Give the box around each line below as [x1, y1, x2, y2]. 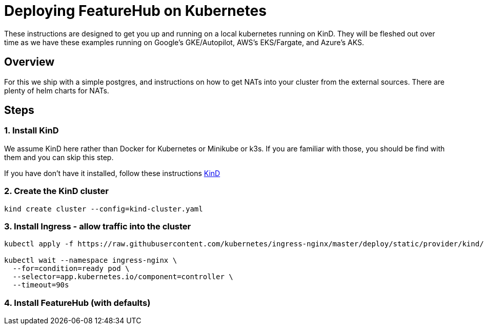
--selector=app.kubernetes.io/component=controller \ [12, 273, 233, 281]
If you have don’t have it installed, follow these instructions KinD [4, 168, 220, 178]
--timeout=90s [12, 281, 69, 289]
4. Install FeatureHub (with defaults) [4, 297, 151, 308]
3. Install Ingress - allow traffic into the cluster [4, 221, 191, 231]
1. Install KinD [4, 125, 59, 136]
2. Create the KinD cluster [4, 186, 109, 197]
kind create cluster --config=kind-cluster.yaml [4, 204, 203, 213]
